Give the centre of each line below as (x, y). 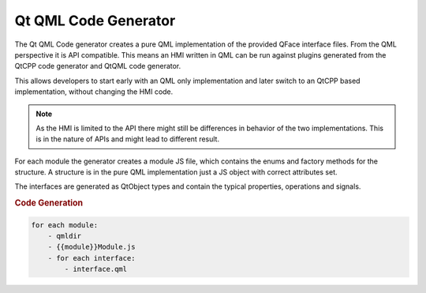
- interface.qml (96, 269)
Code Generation (49, 203)
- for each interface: (92, 258)
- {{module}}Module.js (92, 247)
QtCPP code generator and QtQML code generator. (98, 66)
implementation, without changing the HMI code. (94, 92)
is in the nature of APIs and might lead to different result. (128, 139)
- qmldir (65, 236)
